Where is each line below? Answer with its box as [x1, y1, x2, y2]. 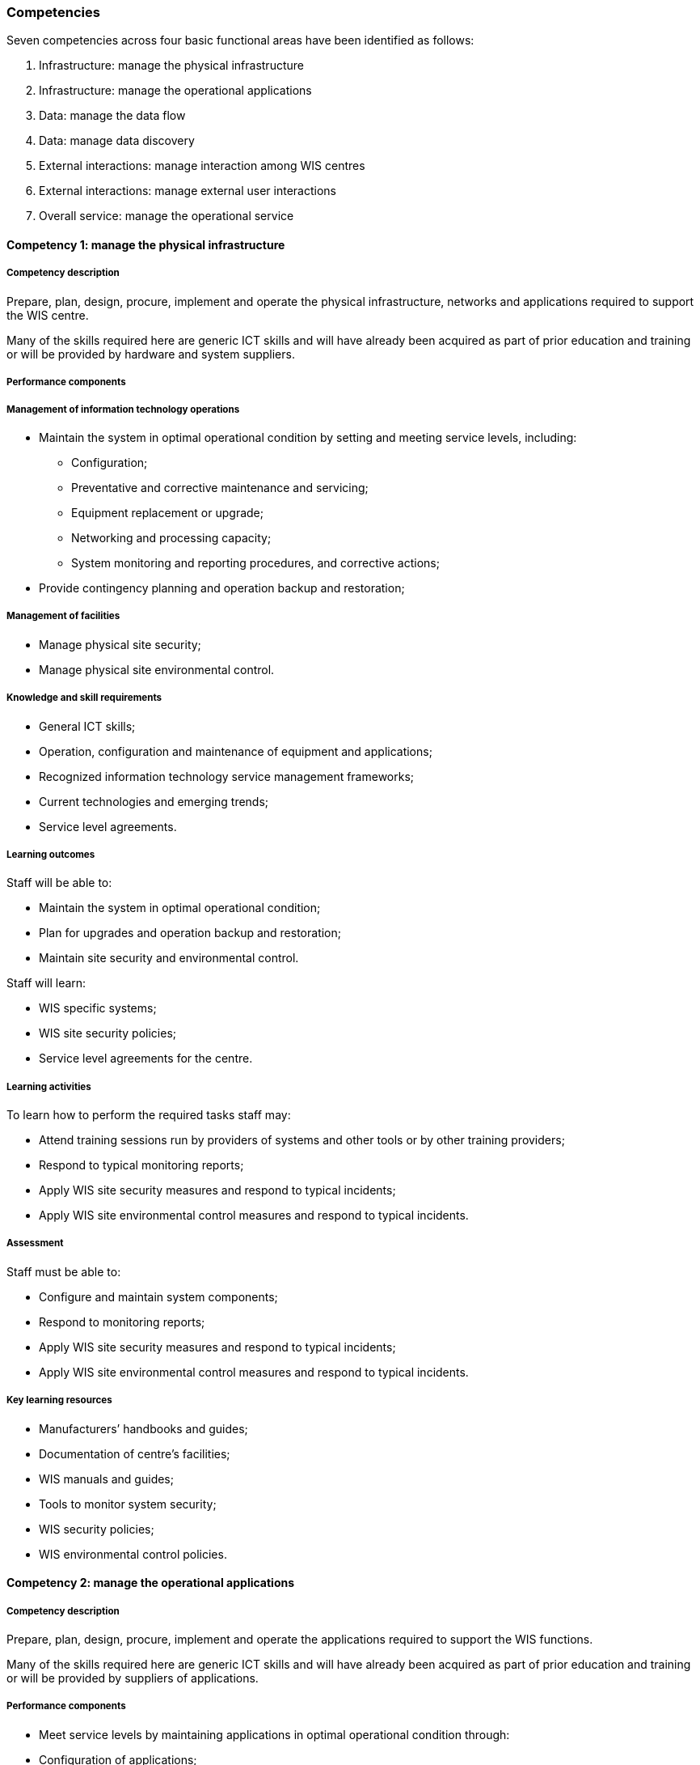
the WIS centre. [6, 308, 89, 322]
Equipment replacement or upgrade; [71, 505, 264, 520]
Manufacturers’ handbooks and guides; [39, 1421, 248, 1436]
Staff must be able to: [6, 1264, 121, 1279]
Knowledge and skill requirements [6, 692, 162, 704]
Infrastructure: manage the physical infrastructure [39, 58, 304, 73]
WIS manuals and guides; [39, 1471, 174, 1486]
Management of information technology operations [6, 403, 240, 415]
